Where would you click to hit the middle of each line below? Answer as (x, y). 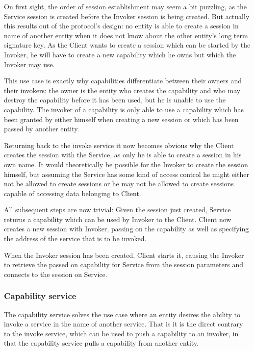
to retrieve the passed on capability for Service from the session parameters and (124, 264)
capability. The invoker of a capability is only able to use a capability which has (124, 109)
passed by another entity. (42, 129)
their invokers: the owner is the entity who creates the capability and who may (122, 90)
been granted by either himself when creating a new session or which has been (121, 119)
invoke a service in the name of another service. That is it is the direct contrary (124, 324)
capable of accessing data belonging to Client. (73, 193)
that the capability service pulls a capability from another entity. (101, 343)
